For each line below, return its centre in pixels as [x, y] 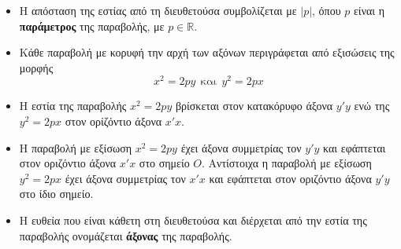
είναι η [369, 10]
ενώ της [372, 106]
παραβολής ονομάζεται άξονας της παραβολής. [126, 235]
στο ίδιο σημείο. [56, 194]
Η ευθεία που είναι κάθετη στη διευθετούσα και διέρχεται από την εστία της [193, 220]
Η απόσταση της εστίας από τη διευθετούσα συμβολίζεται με [158, 10]
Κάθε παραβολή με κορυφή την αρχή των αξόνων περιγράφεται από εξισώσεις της [207, 52]
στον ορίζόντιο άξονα [113, 121]
